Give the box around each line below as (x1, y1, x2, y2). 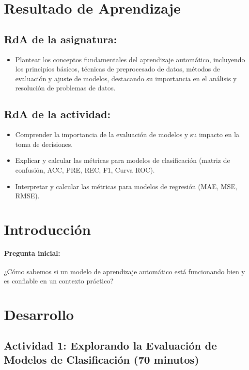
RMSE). (15, 191, 40, 201)
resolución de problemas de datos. (15, 83, 116, 93)
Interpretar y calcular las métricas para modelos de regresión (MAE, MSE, (15, 181, 237, 191)
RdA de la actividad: (4, 106, 111, 122)
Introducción (4, 219, 91, 239)
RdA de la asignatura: (4, 31, 117, 46)
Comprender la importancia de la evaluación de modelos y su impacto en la (15, 129, 240, 140)
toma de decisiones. (15, 139, 73, 149)
